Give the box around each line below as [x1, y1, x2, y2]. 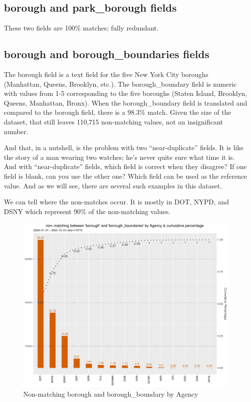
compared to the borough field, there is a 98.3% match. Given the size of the [4, 107, 231, 117]
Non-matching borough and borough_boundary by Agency [23, 389, 198, 399]
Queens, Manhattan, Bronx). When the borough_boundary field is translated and [4, 97, 248, 108]
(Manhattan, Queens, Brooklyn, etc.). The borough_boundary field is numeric [4, 78, 237, 89]
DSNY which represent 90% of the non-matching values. [4, 206, 171, 216]
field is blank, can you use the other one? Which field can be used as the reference [4, 170, 247, 181]
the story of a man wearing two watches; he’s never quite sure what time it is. [4, 152, 235, 162]
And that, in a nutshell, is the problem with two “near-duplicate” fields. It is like [4, 142, 244, 153]
